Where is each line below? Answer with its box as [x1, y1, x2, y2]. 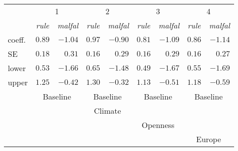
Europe [196, 133, 221, 145]
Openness [141, 119, 175, 130]
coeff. [8, 34, 26, 45]
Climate [94, 105, 121, 116]
